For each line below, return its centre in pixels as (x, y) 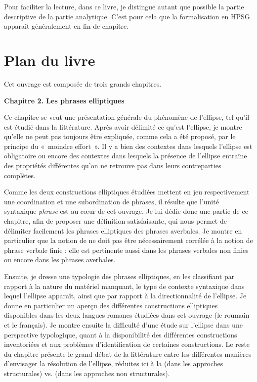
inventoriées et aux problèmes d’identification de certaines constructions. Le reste (127, 344)
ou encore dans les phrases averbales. (60, 260)
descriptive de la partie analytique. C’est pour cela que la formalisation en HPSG (127, 16)
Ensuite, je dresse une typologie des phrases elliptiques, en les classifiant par (119, 276)
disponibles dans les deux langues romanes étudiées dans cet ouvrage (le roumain (127, 315)
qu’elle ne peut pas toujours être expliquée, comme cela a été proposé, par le (120, 136)
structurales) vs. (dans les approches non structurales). (87, 373)
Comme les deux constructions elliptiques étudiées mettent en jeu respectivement (127, 192)
